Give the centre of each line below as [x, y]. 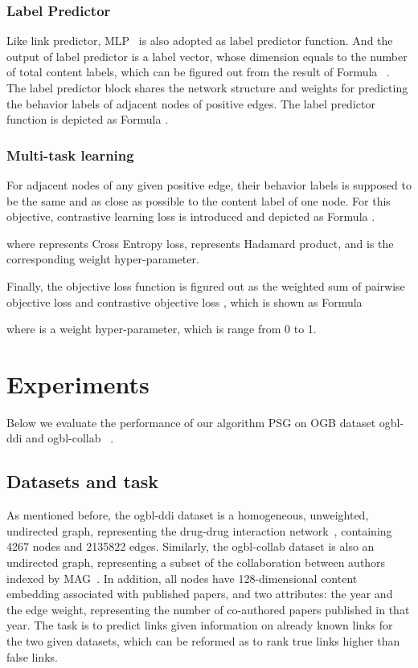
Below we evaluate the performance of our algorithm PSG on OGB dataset [191, 422]
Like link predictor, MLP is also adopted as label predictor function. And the [200, 41]
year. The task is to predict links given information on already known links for [200, 625]
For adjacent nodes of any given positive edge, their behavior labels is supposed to [209, 185]
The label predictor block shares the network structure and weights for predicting [207, 88]
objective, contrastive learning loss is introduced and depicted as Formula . [191, 216]
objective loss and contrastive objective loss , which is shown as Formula [184, 301]
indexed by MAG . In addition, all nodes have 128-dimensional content [182, 578]
